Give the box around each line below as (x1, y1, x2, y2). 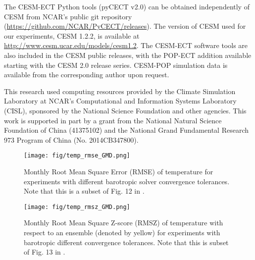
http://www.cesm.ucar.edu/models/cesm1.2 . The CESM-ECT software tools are (4, 40, 248, 51)
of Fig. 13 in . (24, 247, 65, 257)
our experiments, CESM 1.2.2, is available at (4, 30, 140, 41)
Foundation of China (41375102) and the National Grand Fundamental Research (4, 125, 249, 135)
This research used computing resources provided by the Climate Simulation (4, 86, 236, 96)
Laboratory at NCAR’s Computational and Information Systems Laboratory (4, 96, 237, 106)
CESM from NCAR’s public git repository (4, 11, 132, 21)
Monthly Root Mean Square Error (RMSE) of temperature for (24, 166, 213, 176)
